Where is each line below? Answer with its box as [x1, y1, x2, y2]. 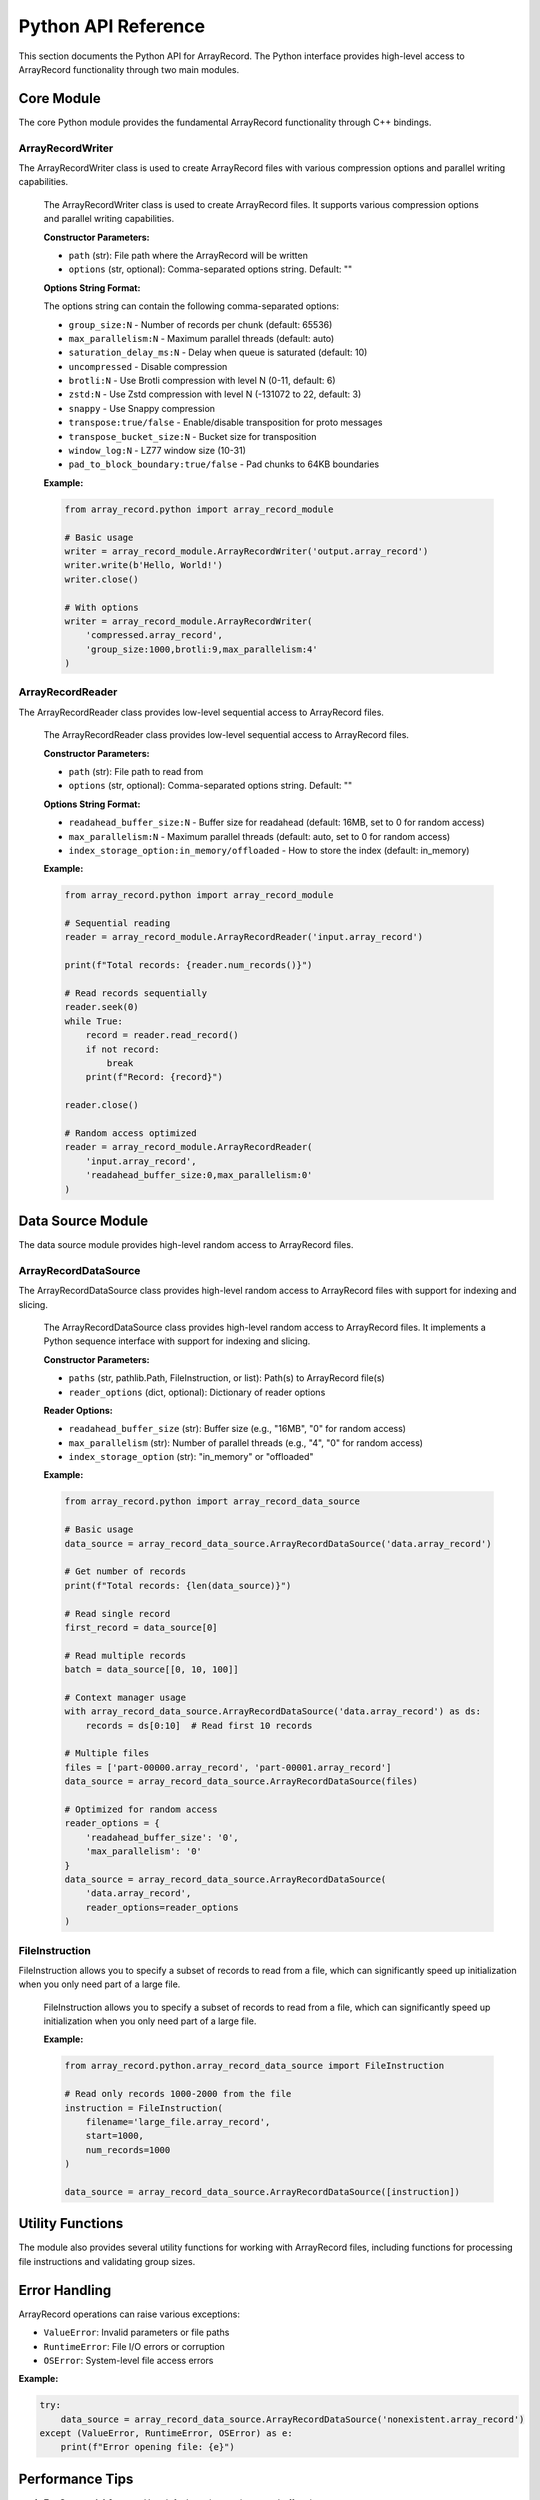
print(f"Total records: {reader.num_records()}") [64, 960, 313, 971]
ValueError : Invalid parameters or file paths [43, 2326, 230, 2339]
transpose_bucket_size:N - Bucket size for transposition [68, 430, 317, 442]
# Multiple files [64, 1748, 150, 1759]
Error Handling [18, 2281, 112, 2299]
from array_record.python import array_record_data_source [64, 1496, 360, 1507]
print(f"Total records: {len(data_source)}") [64, 1580, 292, 1591]
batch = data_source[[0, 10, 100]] [64, 1664, 239, 1675]
